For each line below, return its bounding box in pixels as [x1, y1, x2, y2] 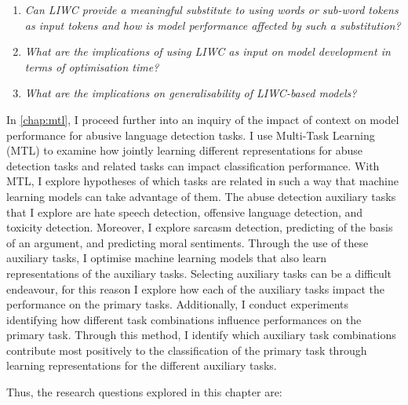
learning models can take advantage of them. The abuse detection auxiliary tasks [6, 188, 396, 204]
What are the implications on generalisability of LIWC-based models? [24, 85, 357, 101]
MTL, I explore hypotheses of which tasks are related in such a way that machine [6, 173, 399, 189]
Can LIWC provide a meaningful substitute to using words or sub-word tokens [24, 2, 399, 17]
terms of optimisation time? [24, 58, 159, 75]
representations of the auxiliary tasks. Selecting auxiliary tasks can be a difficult [6, 265, 392, 281]
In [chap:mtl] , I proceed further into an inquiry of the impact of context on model [6, 111, 399, 127]
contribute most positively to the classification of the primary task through [6, 341, 367, 358]
